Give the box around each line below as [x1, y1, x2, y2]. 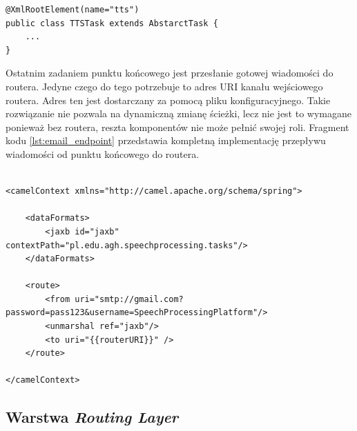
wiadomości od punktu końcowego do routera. [6, 146, 200, 161]
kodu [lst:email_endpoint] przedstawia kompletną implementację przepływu [6, 133, 326, 148]
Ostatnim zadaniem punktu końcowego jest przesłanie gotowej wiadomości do [6, 66, 334, 80]
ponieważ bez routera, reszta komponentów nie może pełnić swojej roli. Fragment [6, 119, 349, 134]
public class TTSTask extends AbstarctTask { [6, 18, 218, 28]
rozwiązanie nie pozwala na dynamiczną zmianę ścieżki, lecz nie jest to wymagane [6, 106, 352, 121]
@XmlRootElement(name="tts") [6, 5, 139, 14]
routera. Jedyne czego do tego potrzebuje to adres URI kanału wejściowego [6, 79, 323, 93]
